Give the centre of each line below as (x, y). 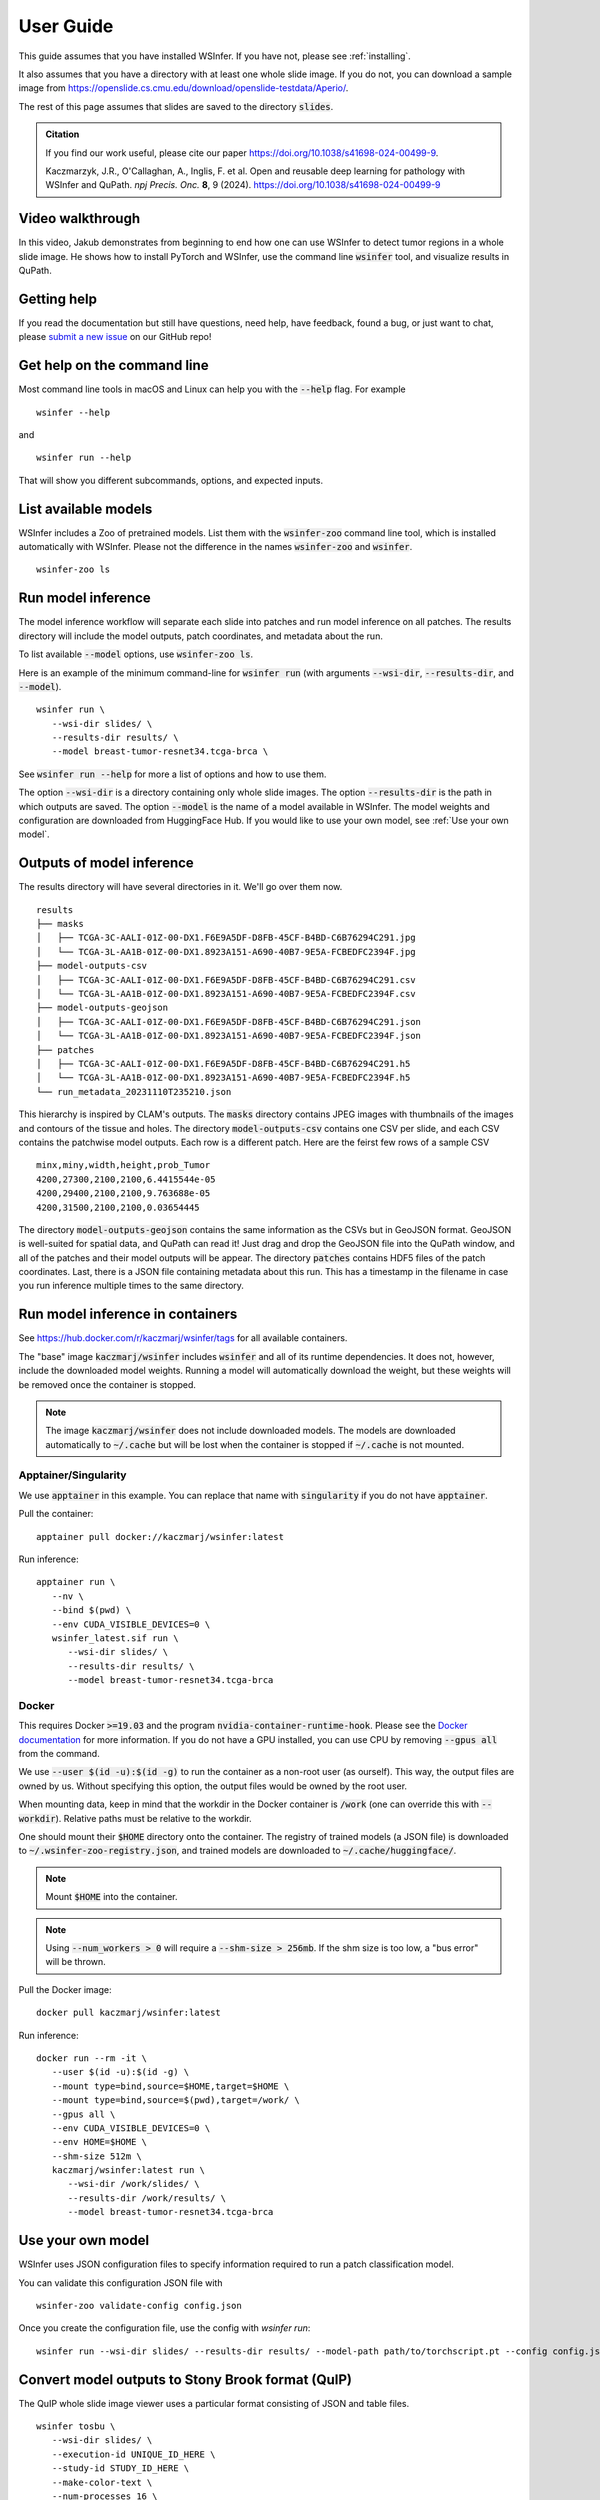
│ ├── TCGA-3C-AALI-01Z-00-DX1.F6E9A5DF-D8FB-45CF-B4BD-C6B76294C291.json (229, 1021)
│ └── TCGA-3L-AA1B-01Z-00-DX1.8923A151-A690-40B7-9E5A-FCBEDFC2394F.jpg (226, 951)
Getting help (57, 298)
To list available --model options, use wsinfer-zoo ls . (136, 654)
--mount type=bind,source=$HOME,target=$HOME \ (170, 2086)
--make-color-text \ (102, 2482)
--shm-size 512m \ (96, 2156)
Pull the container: (56, 1514)
